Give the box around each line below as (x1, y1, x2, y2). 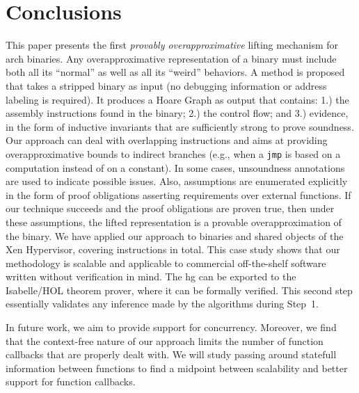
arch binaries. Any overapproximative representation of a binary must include (6, 51, 337, 65)
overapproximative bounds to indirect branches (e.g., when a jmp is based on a (6, 146, 341, 161)
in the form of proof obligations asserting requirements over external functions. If (6, 187, 351, 202)
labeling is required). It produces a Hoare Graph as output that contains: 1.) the (6, 92, 349, 106)
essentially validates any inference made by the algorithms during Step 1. (6, 296, 319, 311)
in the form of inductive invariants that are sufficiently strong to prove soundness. (6, 119, 354, 134)
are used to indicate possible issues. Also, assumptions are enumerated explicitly (6, 174, 348, 189)
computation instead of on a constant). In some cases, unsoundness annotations (6, 160, 345, 175)
